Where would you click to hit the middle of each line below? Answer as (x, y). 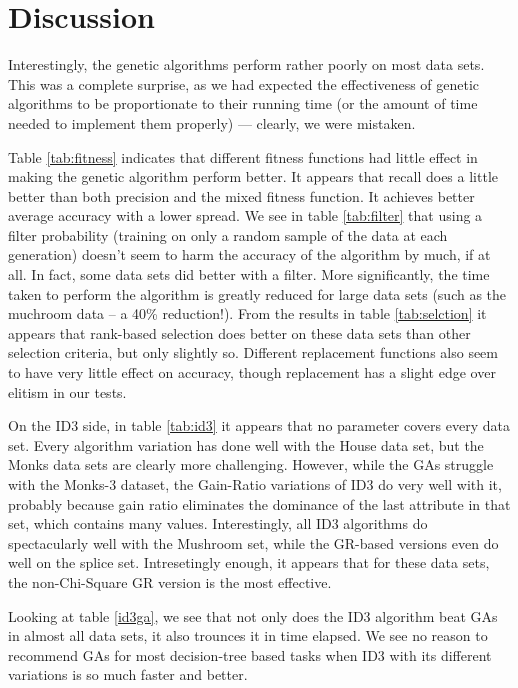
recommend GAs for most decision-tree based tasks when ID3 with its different (250, 654)
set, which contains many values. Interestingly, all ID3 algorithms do (218, 523)
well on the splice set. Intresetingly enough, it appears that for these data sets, (249, 562)
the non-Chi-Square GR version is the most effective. (170, 581)
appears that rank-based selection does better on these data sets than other (239, 332)
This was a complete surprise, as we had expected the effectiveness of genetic (244, 83)
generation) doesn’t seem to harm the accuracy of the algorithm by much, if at (249, 254)
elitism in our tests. (67, 391)
